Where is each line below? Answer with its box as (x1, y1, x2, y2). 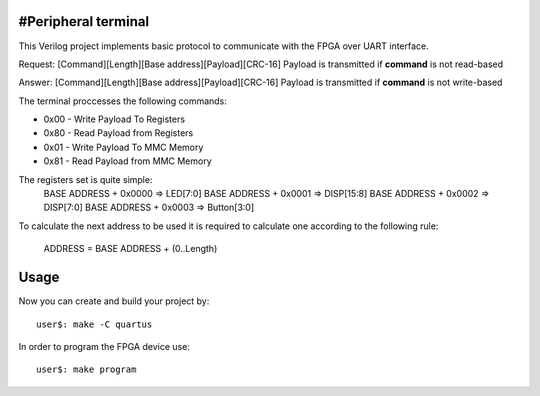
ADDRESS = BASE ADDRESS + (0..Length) (43, 243, 218, 255)
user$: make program (36, 364, 137, 375)
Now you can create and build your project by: (18, 295, 210, 307)
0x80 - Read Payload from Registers (43, 127, 194, 139)
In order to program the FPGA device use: (18, 340, 190, 352)
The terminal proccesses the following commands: (18, 95, 227, 107)
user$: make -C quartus (36, 318, 153, 330)
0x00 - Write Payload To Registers (43, 113, 185, 125)
